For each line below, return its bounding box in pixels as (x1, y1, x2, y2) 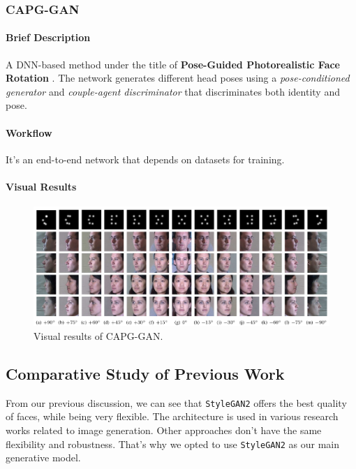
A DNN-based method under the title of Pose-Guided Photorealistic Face (6, 57, 340, 71)
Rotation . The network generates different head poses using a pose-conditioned (6, 70, 350, 85)
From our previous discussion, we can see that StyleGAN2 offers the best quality (6, 395, 347, 410)
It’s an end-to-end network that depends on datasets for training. (6, 151, 285, 166)
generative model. (6, 450, 81, 465)
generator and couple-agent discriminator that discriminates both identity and (6, 84, 340, 98)
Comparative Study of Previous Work (6, 362, 285, 384)
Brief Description (6, 30, 91, 45)
